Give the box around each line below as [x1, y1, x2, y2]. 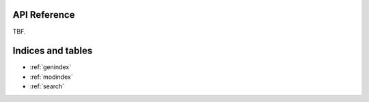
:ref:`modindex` [29, 73, 73, 81]
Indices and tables [12, 45, 93, 57]
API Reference [12, 9, 75, 21]
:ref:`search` [29, 82, 65, 90]
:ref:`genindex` [29, 63, 72, 71]
